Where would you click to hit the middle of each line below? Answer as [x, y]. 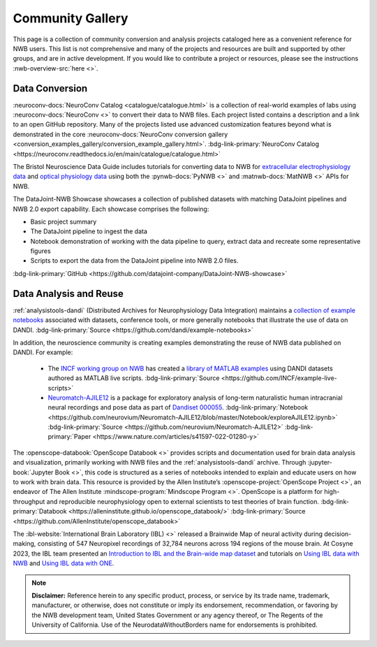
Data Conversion [50, 88]
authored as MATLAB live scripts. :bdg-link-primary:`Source [134, 378]
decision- [338, 534]
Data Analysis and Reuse [68, 293]
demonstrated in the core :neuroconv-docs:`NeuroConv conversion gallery [120, 134]
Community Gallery [71, 18]
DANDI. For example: [43, 352]
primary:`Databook [40, 511]
